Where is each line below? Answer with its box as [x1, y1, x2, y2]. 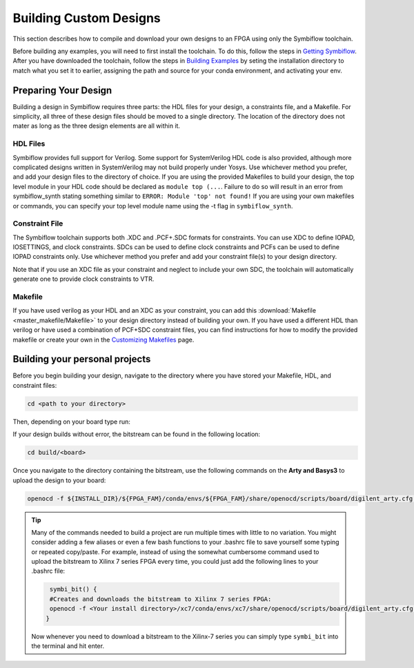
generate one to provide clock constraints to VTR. [12, 275, 155, 283]
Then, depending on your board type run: [12, 417, 131, 426]
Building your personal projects [12, 353, 151, 365]
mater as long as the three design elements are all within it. [12, 121, 181, 130]
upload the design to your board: [12, 476, 106, 484]
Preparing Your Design [12, 84, 112, 96]
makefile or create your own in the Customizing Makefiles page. [12, 335, 195, 344]
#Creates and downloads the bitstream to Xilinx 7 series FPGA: [49, 595, 272, 603]
